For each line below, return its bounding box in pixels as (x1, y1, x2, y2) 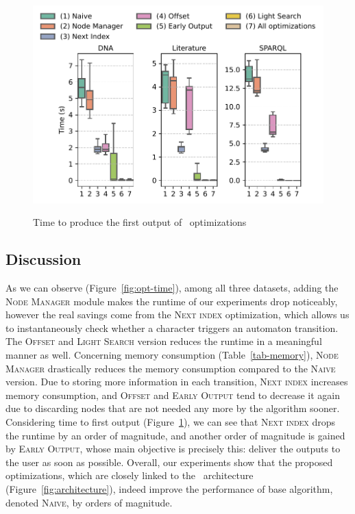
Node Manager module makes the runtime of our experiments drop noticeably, (5, 294, 338, 308)
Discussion (5, 248, 82, 270)
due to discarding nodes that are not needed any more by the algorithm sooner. (5, 401, 340, 415)
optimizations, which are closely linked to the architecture (5, 468, 254, 483)
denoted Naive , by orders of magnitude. (5, 495, 173, 509)
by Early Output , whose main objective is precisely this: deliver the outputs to (5, 441, 341, 456)
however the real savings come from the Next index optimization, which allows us (5, 307, 350, 322)
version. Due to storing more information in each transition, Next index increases (5, 374, 348, 389)
